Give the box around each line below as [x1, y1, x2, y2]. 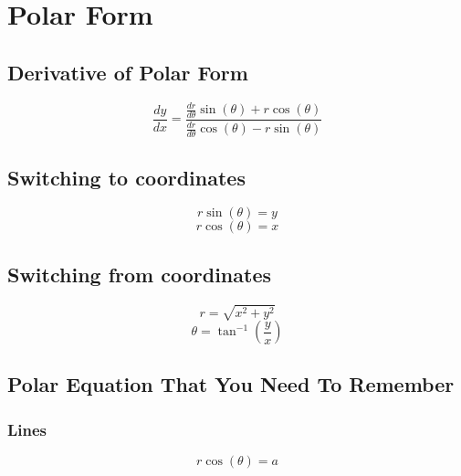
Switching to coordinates [7, 163, 246, 191]
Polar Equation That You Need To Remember [7, 370, 455, 398]
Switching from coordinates [7, 259, 272, 288]
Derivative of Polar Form [7, 58, 248, 86]
